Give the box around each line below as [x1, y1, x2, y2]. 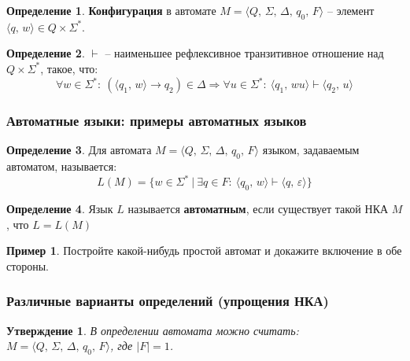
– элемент [327, 2, 375, 18]
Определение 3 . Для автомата [6, 142, 152, 158]
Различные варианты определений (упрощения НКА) [6, 291, 329, 311]
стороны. [6, 257, 49, 274]
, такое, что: [40, 60, 98, 76]
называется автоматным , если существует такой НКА [127, 200, 389, 216]
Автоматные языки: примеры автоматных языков [6, 111, 307, 130]
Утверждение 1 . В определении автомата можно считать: [6, 322, 299, 338]
